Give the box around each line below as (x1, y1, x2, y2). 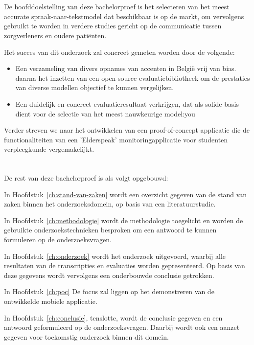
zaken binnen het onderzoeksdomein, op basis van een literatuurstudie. (4, 199, 216, 209)
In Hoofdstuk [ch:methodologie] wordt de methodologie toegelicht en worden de (4, 215, 243, 225)
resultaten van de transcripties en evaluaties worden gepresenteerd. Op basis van (4, 260, 245, 271)
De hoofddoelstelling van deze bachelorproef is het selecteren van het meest (4, 1, 230, 12)
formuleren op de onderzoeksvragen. (4, 234, 112, 245)
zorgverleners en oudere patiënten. (4, 30, 107, 40)
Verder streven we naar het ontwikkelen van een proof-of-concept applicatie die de (4, 125, 250, 135)
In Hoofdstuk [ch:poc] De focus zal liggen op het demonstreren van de (4, 286, 214, 297)
